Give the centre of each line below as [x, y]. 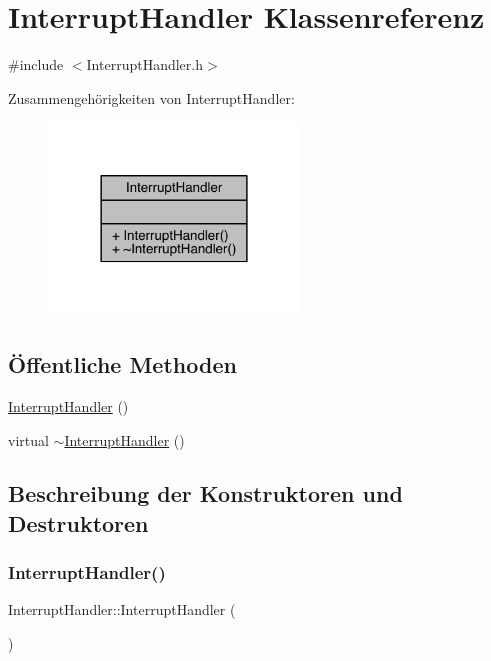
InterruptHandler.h [145, 64]
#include [36, 64]
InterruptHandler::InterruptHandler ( [122, 609]
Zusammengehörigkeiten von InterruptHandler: [151, 97]
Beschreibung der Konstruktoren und [205, 493]
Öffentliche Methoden [122, 364]
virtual [28, 439]
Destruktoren [78, 522]
